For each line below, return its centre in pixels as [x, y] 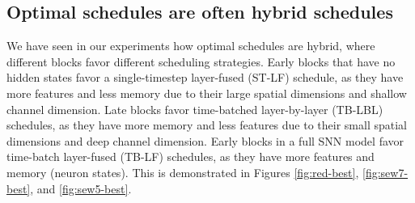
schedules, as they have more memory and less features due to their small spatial [207, 125]
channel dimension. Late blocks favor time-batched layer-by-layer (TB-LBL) [195, 109]
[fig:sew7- [385, 172]
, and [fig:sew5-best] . [81, 188]
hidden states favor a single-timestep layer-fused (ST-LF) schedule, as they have [205, 77]
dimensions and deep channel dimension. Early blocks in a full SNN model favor [205, 140]
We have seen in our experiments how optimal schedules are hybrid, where [191, 46]
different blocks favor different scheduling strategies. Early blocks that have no [201, 61]
